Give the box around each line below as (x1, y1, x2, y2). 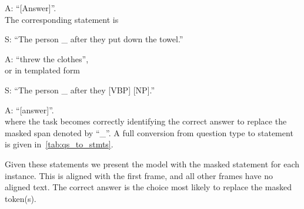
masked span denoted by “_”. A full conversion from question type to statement (5, 126, 293, 139)
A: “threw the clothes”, (5, 52, 89, 65)
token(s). (5, 192, 36, 204)
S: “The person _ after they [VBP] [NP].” (5, 83, 155, 96)
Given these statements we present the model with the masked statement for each (5, 157, 300, 170)
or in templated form (5, 64, 81, 76)
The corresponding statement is (5, 13, 119, 25)
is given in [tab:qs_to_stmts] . (5, 138, 113, 150)
